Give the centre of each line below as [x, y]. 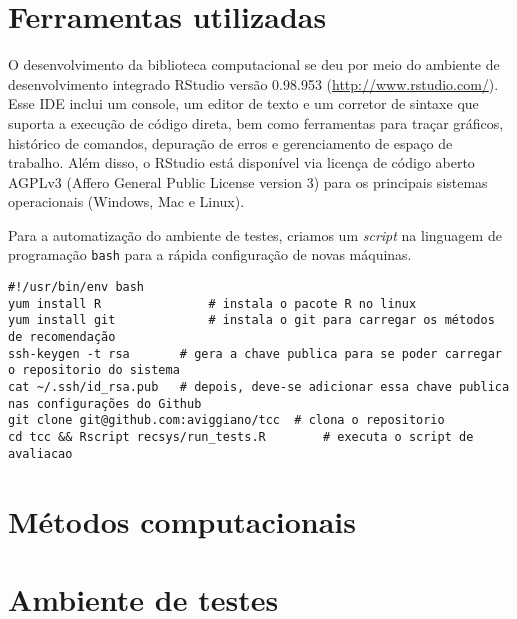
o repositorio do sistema [94, 370]
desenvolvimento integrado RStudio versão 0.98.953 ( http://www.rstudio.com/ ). [253, 83]
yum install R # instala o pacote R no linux [212, 303]
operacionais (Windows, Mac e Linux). [126, 201]
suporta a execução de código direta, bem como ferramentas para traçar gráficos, [256, 122]
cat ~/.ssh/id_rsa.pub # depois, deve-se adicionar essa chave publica [259, 387]
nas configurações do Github [105, 403]
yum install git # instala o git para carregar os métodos [251, 320]
